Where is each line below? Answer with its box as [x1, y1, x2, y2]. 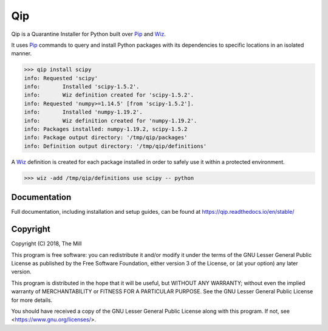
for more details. [11, 296, 53, 304]
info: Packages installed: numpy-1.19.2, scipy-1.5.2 [24, 126, 188, 133]
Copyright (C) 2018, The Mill [11, 240, 82, 247]
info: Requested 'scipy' [24, 75, 98, 81]
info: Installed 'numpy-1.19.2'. [24, 109, 143, 115]
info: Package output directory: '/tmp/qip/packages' [24, 134, 188, 141]
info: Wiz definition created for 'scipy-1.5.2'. [24, 92, 194, 98]
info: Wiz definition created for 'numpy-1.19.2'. [24, 117, 197, 124]
